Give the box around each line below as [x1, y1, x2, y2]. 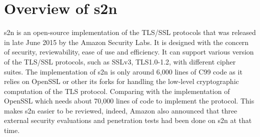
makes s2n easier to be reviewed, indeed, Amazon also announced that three [4, 105, 237, 115]
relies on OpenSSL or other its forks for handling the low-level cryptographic [4, 76, 239, 86]
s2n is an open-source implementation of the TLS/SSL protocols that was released [4, 27, 256, 37]
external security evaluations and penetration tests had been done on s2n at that [4, 115, 252, 125]
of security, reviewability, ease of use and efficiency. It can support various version [4, 46, 254, 57]
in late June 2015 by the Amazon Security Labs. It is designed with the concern [4, 36, 249, 47]
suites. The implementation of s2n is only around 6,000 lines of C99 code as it [4, 66, 242, 76]
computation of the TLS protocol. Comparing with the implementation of [4, 85, 230, 96]
